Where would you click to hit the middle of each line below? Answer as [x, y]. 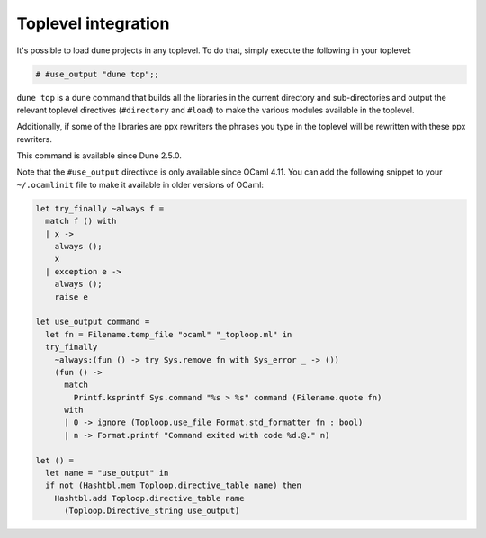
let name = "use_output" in [107, 473]
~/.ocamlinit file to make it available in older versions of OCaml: [140, 184]
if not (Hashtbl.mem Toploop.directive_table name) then [173, 485]
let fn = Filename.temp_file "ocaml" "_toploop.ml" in [169, 334]
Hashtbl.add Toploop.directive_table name [149, 498]
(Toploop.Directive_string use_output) [152, 511]
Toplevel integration [93, 23]
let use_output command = [93, 322]
